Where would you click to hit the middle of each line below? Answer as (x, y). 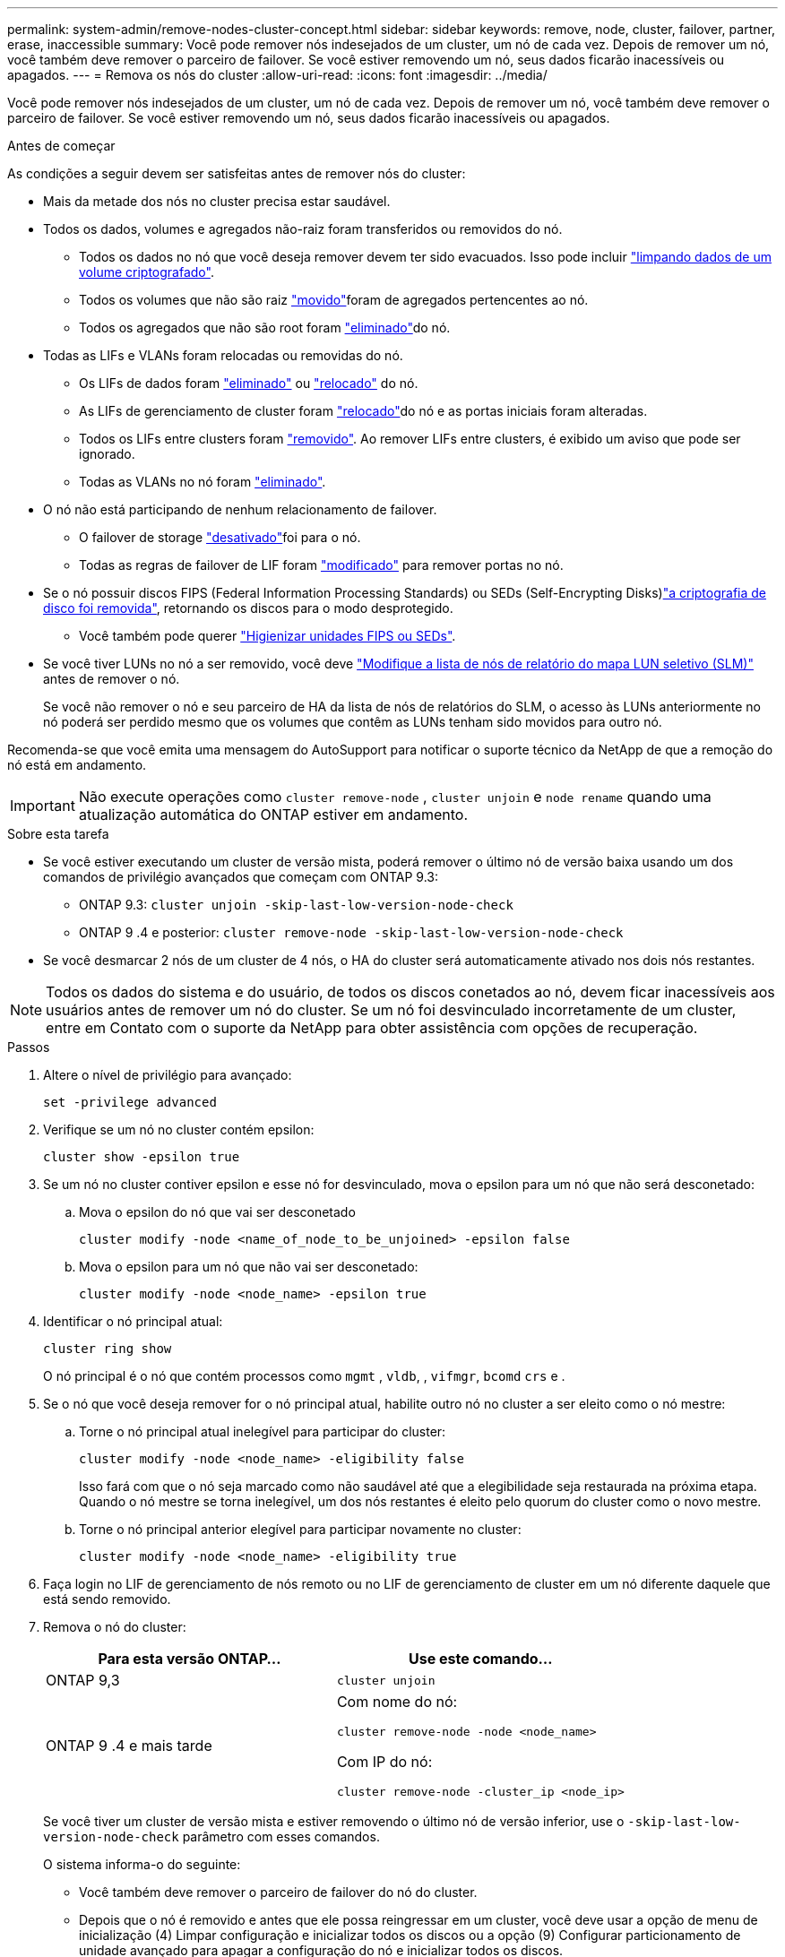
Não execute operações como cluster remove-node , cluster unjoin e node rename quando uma (395, 797)
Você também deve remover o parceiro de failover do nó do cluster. (278, 1892)
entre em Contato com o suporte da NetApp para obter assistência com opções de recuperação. (372, 1028)
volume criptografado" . (147, 272)
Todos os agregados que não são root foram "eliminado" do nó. (265, 328)
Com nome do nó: (397, 1702)
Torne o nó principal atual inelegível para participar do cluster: (263, 1431)
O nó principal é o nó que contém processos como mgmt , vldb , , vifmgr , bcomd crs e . (304, 1376)
